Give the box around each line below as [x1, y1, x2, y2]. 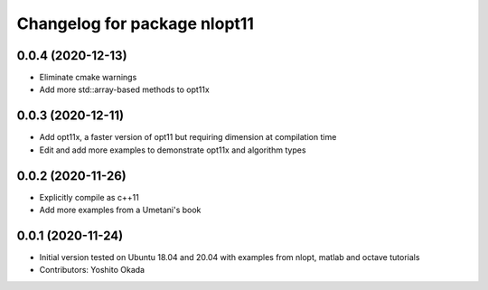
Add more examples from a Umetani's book [39, 204, 202, 216]
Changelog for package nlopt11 [16, 14, 255, 33]
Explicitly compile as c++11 [39, 192, 139, 202]
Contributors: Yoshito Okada [39, 265, 145, 276]
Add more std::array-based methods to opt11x [39, 84, 210, 95]
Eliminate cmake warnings [39, 72, 137, 83]
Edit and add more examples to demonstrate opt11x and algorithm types [39, 145, 306, 155]
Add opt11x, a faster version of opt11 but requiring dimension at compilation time [39, 132, 337, 143]
